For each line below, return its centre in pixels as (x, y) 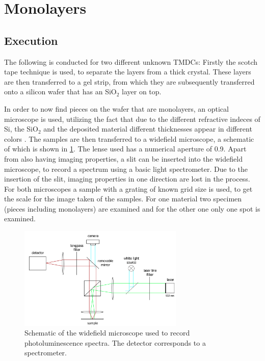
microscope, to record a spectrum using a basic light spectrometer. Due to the (126, 169)
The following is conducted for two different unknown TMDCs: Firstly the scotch (131, 61)
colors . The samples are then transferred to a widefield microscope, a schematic (129, 138)
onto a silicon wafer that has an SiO (60, 92)
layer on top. (142, 92)
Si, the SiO (21, 129)
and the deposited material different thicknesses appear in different (148, 129)
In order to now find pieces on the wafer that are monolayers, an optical (116, 108)
